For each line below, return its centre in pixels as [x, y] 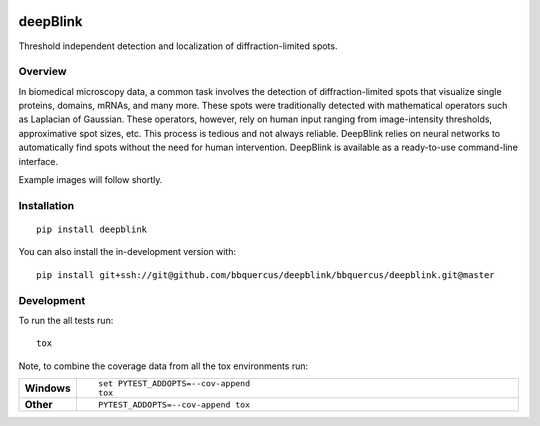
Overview [42, 72]
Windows [47, 388]
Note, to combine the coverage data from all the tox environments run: [163, 366]
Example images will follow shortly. [90, 179]
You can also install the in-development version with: [127, 252]
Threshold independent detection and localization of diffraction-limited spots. [178, 46]
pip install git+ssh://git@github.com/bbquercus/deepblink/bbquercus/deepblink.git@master [265, 274]
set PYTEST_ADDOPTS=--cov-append [174, 383]
